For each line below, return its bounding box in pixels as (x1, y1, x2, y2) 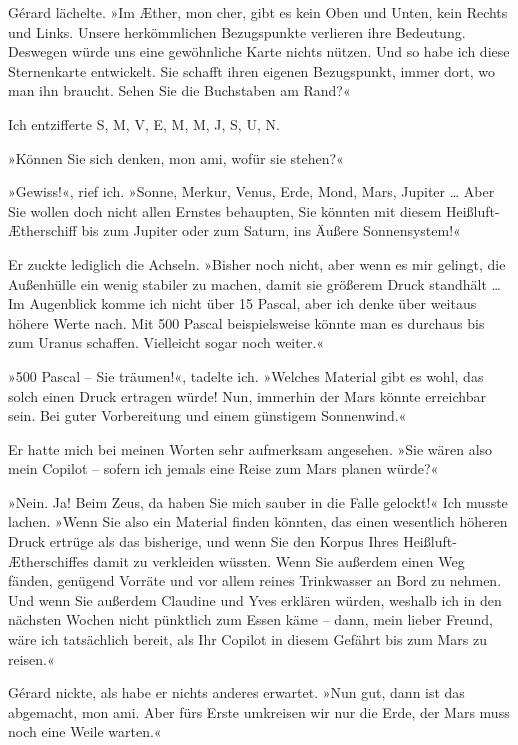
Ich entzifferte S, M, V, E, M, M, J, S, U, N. (8, 113, 280, 134)
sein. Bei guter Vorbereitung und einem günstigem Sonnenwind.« (8, 405, 407, 426)
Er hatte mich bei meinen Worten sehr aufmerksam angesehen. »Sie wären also (8, 438, 493, 459)
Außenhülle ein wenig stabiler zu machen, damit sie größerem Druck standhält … (8, 273, 501, 294)
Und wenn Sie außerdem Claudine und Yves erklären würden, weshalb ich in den (8, 589, 502, 610)
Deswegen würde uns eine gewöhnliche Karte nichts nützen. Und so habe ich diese (8, 41, 510, 62)
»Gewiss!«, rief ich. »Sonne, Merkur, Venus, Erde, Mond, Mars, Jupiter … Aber (8, 181, 495, 202)
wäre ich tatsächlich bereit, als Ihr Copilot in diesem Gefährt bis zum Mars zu (8, 629, 487, 650)
